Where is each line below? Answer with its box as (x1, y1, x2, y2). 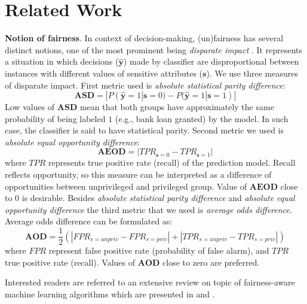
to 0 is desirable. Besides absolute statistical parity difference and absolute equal (5, 191, 295, 204)
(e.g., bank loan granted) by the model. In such (115, 112, 288, 124)
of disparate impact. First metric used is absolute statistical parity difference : (5, 78, 285, 91)
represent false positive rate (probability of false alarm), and (48, 244, 269, 257)
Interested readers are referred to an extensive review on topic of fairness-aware (5, 276, 295, 288)
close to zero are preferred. (162, 256, 260, 268)
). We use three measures (206, 66, 298, 79)
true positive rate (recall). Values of (5, 256, 136, 268)
